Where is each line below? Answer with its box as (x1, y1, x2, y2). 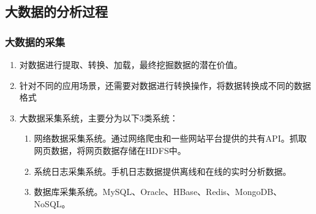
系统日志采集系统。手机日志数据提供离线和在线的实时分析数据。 (34, 164, 292, 177)
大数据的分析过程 (5, 2, 108, 21)
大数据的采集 (5, 34, 66, 49)
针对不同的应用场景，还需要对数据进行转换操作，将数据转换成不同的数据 (19, 78, 311, 91)
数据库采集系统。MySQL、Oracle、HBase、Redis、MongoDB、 (34, 185, 282, 198)
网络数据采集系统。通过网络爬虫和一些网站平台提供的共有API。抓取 (34, 132, 307, 145)
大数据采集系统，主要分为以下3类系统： (19, 111, 178, 124)
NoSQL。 (34, 197, 70, 210)
